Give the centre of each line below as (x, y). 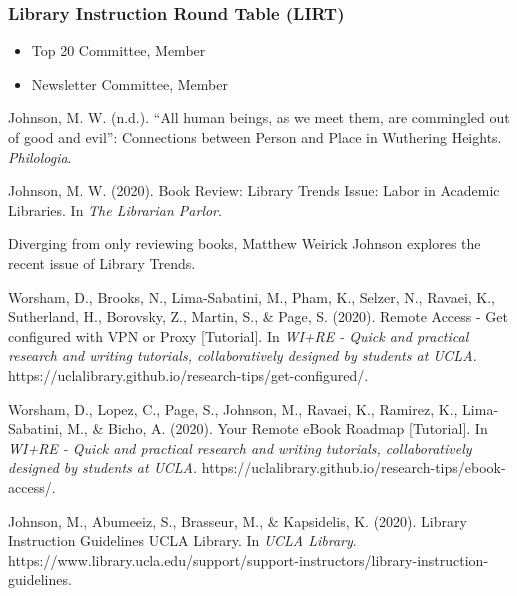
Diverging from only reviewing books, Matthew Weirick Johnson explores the (244, 243)
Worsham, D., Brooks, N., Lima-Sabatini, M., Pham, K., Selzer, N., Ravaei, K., (252, 296)
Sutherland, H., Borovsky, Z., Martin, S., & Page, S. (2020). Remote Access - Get (258, 316)
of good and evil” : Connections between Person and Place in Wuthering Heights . (255, 137)
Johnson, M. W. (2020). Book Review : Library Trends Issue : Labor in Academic (254, 190)
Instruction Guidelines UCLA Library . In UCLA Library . (182, 540)
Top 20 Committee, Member (118, 50)
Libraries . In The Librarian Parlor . (115, 209)
